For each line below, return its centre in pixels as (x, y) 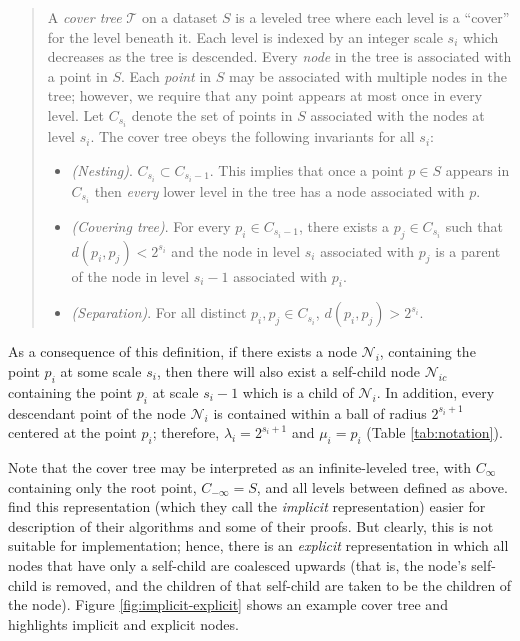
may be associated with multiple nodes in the (368, 75)
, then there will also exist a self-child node (288, 371)
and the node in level (236, 250)
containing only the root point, (102, 486)
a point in (77, 75)
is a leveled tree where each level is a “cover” (372, 17)
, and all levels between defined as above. (382, 486)
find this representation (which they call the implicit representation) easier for (247, 506)
